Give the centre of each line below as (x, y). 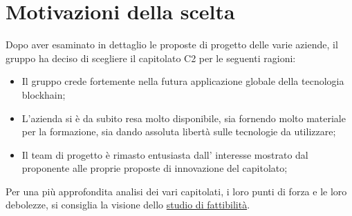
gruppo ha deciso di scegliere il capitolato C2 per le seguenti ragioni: (151, 58)
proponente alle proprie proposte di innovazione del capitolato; (155, 168)
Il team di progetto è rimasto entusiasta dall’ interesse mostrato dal (165, 154)
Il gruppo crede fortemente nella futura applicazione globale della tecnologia (183, 81)
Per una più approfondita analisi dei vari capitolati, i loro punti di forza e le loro (176, 191)
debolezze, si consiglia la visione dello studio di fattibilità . (128, 205)
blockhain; (44, 94)
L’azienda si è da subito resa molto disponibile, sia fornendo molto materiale (184, 118)
